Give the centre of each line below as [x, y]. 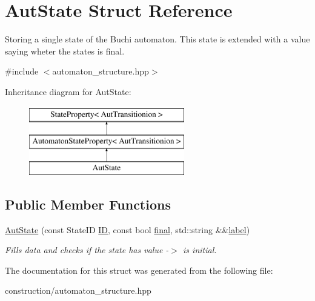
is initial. [200, 250]
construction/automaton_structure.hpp [78, 290]
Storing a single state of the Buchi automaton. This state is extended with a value [157, 39]
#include [22, 71]
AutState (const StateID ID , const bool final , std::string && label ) [128, 229]
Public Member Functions [88, 204]
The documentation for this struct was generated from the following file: [139, 270]
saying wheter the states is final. [65, 51]
